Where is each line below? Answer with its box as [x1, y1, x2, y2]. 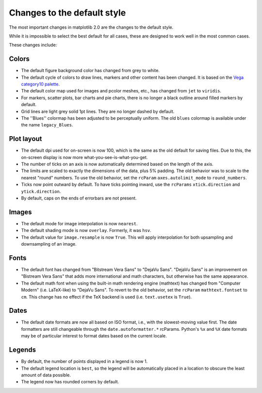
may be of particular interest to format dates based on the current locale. [21, 333, 167, 339]
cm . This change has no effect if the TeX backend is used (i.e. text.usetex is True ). [21, 294, 192, 300]
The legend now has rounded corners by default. [21, 379, 119, 385]
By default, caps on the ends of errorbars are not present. [21, 195, 137, 201]
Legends [9, 346, 36, 354]
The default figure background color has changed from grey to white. [21, 68, 160, 73]
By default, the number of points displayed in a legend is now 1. [21, 358, 148, 364]
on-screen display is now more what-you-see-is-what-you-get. [21, 154, 148, 160]
